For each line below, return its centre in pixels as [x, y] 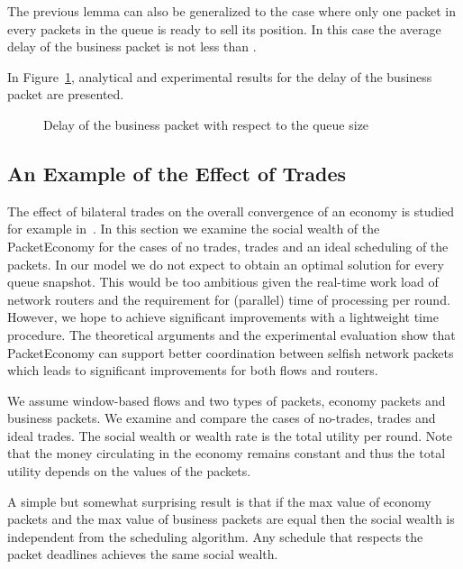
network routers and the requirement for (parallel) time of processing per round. [229, 299]
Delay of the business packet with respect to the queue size [206, 124]
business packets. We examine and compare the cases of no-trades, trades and [222, 418]
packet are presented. [66, 94]
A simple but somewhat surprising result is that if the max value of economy [219, 501]
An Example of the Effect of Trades [177, 173]
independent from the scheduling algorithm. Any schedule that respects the [215, 536]
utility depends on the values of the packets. [129, 471]
